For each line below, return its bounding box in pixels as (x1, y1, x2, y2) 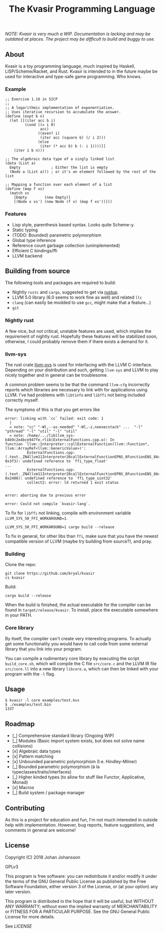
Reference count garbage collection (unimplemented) (12, 243, 121, 248)
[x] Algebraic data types (12, 748, 61, 754)
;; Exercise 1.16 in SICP (5, 97, 58, 102)
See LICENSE (5, 923, 32, 929)
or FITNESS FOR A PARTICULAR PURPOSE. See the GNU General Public (5, 909, 150, 914)
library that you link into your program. (5, 646, 82, 652)
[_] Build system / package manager (12, 790, 85, 796)
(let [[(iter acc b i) (9, 118, 56, 123)
